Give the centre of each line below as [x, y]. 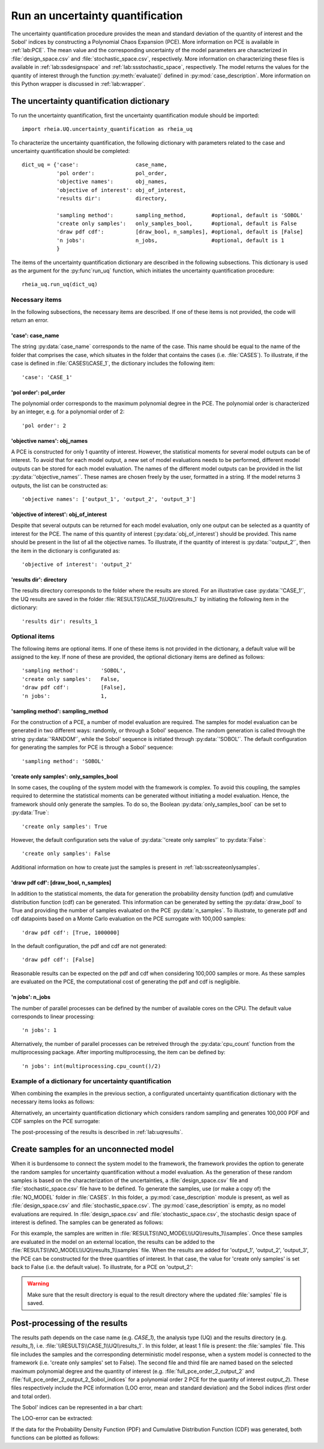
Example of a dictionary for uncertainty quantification [91, 1081]
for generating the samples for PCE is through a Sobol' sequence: [92, 748]
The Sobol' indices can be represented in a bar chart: [77, 1408]
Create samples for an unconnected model [92, 1149]
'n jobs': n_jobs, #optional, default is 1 [170, 240]
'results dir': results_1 [60, 621]
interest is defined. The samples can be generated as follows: [87, 1222]
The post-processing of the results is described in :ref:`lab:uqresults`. [97, 1132]
